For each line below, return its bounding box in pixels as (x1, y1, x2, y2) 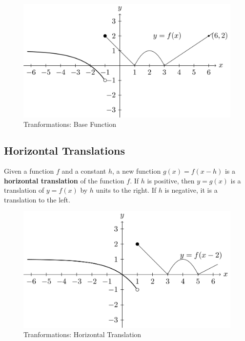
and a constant (61, 166, 106, 176)
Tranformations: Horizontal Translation (23, 329, 142, 340)
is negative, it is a (164, 185, 218, 195)
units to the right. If (96, 185, 157, 195)
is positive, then (147, 175, 195, 185)
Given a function (4, 166, 54, 176)
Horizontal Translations (4, 143, 125, 158)
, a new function (112, 166, 161, 176)
